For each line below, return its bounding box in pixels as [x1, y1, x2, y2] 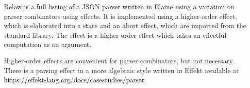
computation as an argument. [4, 39, 92, 49]
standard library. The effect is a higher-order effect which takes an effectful [4, 29, 227, 40]
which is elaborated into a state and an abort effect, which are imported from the [4, 20, 246, 30]
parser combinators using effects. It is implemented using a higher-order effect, [4, 11, 237, 21]
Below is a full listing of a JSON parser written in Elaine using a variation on [4, 1, 234, 11]
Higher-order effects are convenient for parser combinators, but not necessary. [4, 55, 234, 65]
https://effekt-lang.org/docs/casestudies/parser [4, 74, 145, 85]
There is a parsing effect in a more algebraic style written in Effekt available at [4, 65, 239, 75]
